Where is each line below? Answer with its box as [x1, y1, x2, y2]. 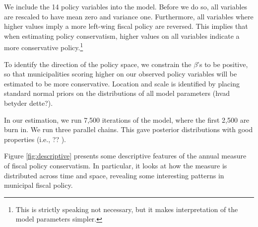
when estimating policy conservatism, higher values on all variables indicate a [4, 30, 240, 41]
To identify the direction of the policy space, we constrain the [4, 59, 192, 69]
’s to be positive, [197, 59, 248, 69]
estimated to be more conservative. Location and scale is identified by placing [4, 78, 240, 88]
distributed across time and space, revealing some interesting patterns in [4, 170, 224, 180]
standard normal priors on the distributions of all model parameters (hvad [4, 88, 230, 98]
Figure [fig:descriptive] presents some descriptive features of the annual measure [4, 151, 247, 161]
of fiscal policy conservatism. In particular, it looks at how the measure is [4, 160, 227, 170]
